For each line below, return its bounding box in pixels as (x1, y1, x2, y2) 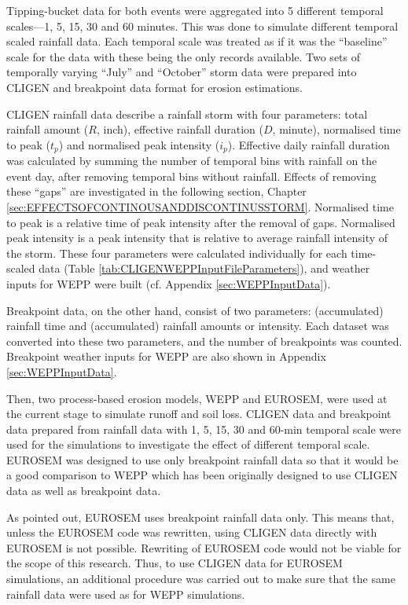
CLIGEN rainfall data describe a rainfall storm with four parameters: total (6, 105, 368, 122)
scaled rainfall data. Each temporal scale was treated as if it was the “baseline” (6, 33, 388, 49)
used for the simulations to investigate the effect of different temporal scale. (6, 436, 370, 453)
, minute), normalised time (272, 121, 401, 137)
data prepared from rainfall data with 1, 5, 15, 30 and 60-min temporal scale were (6, 420, 401, 437)
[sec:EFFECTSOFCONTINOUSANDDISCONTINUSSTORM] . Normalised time (6, 198, 394, 214)
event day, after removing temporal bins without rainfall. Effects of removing (6, 167, 377, 184)
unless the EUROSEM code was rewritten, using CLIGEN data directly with (6, 524, 377, 541)
